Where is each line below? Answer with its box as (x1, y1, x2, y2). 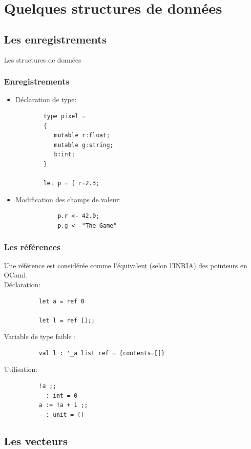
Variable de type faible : (4, 331, 76, 342)
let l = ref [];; (39, 317, 95, 324)
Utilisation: (4, 364, 38, 374)
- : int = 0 (39, 392, 78, 399)
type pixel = (43, 112, 85, 120)
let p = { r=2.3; (43, 180, 100, 187)
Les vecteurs (4, 433, 68, 448)
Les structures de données (4, 54, 81, 64)
